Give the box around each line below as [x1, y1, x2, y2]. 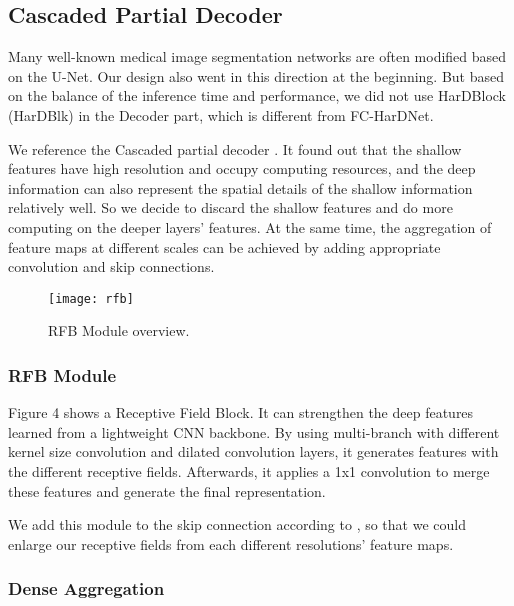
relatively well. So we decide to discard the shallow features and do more [8, 197, 453, 218]
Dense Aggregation [8, 576, 165, 601]
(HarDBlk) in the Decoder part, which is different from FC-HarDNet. [8, 104, 434, 125]
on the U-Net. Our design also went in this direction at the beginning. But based [8, 65, 505, 86]
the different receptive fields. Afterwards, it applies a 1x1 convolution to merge [8, 460, 490, 481]
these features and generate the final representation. [8, 480, 326, 501]
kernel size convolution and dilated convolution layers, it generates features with [8, 441, 499, 462]
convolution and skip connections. [8, 256, 215, 277]
